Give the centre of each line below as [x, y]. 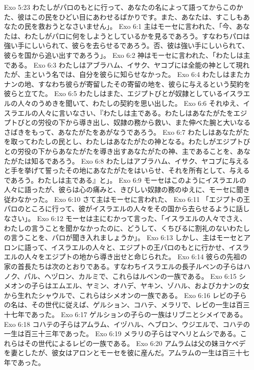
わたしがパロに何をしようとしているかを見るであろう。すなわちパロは [137, 36]
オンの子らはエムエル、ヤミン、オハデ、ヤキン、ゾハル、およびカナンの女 [130, 285]
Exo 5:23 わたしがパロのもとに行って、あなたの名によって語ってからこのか [124, 7]
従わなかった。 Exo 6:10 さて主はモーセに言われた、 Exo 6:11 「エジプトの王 [127, 199]
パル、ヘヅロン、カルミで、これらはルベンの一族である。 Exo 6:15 [130, 276]
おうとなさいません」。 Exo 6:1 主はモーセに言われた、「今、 [140, 26]
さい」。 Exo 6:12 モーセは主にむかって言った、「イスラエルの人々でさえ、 [128, 218]
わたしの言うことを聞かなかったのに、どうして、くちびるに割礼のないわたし [127, 228]
